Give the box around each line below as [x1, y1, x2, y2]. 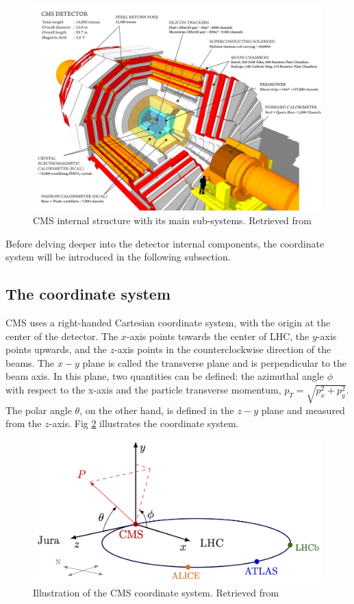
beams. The [5, 355, 55, 370]
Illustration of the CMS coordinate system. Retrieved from [33, 585, 279, 599]
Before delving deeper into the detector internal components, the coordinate [5, 236, 325, 250]
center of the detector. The [5, 328, 118, 343]
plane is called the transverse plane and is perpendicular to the [82, 355, 347, 370]
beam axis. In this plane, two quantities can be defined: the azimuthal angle [5, 369, 324, 383]
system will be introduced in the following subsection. [5, 250, 231, 264]
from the [5, 416, 42, 431]
